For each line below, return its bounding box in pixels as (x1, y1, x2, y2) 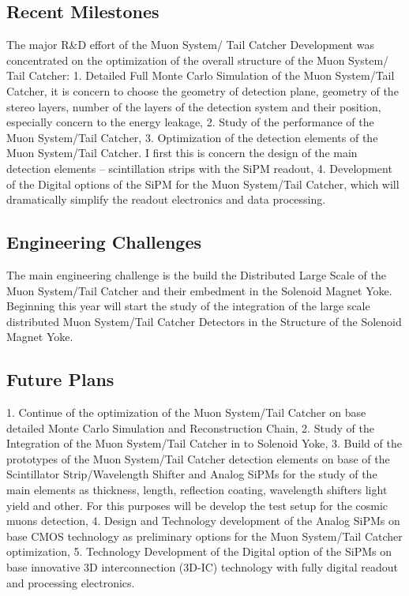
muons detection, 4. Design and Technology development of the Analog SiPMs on (6, 512, 400, 529)
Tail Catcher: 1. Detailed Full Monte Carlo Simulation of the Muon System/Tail (6, 67, 395, 84)
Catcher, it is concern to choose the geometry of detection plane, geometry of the (6, 82, 399, 99)
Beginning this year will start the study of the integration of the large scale (6, 298, 370, 314)
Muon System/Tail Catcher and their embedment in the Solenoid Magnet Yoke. (6, 282, 392, 298)
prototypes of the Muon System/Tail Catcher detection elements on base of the (6, 450, 390, 467)
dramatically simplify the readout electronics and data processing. (6, 191, 326, 208)
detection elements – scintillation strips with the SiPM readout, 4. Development (6, 159, 392, 176)
